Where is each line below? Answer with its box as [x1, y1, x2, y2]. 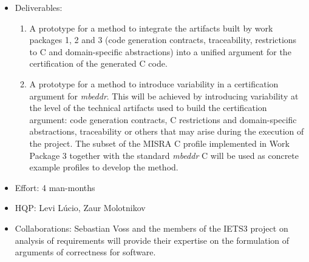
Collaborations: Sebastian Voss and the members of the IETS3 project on [15, 221, 288, 234]
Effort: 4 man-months [15, 181, 95, 193]
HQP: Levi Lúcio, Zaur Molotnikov [15, 201, 146, 214]
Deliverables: [15, 1, 63, 13]
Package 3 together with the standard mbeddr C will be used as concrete [29, 149, 299, 161]
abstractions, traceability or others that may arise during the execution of [29, 125, 304, 138]
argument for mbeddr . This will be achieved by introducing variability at [29, 89, 299, 102]
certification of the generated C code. [29, 57, 168, 70]
